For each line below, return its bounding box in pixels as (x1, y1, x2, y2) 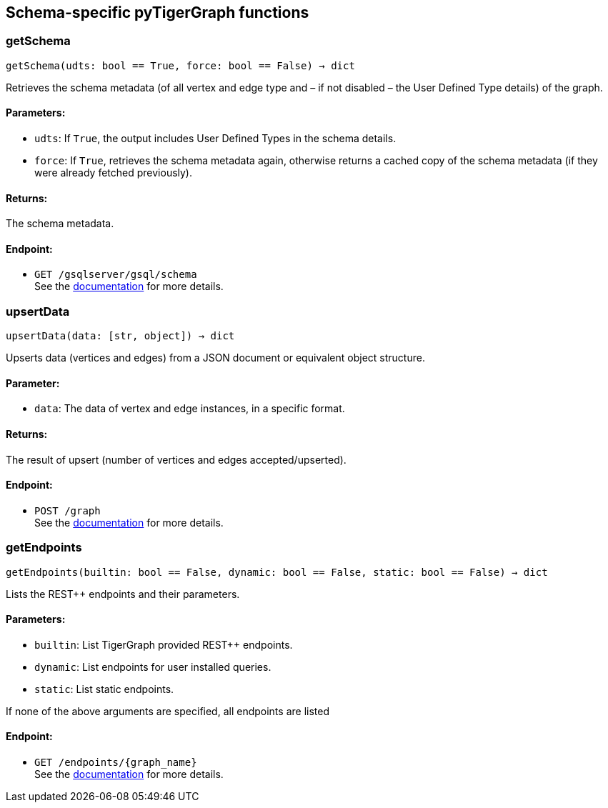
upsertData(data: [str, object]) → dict (6, 330, 235, 342)
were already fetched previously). (34, 166, 193, 179)
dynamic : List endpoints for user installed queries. (34, 660, 271, 673)
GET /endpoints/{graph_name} (34, 757, 197, 769)
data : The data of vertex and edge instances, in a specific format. (34, 402, 345, 415)
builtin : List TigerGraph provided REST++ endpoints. (34, 638, 293, 651)
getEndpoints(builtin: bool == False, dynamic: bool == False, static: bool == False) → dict (6, 566, 548, 578)
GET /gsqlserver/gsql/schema (34, 269, 197, 281)
